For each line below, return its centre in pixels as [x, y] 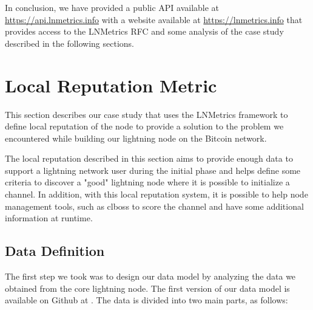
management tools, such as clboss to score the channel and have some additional [154, 206]
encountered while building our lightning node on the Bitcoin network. [136, 138]
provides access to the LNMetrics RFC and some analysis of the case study [144, 31]
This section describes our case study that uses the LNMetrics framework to [146, 114]
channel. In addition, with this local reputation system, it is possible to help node [156, 194]
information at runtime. [49, 218]
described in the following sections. [69, 43]
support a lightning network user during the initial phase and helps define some [153, 170]
